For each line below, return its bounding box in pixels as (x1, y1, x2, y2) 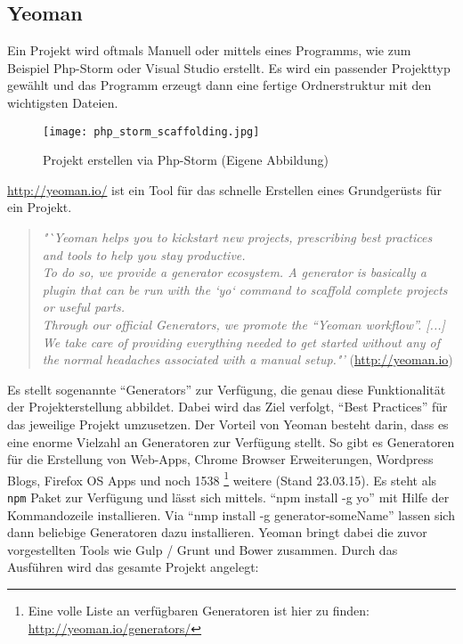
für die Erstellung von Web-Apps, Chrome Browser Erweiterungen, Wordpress (7, 450, 434, 469)
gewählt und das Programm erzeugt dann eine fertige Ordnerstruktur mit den (7, 76, 432, 94)
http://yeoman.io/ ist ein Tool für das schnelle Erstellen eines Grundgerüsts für (7, 180, 442, 199)
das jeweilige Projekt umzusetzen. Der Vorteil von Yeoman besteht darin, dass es (7, 414, 449, 433)
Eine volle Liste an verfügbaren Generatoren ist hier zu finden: (28, 601, 370, 620)
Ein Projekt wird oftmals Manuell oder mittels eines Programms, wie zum (7, 41, 411, 60)
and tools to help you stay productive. (42, 245, 246, 264)
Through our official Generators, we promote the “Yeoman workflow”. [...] (42, 314, 445, 333)
